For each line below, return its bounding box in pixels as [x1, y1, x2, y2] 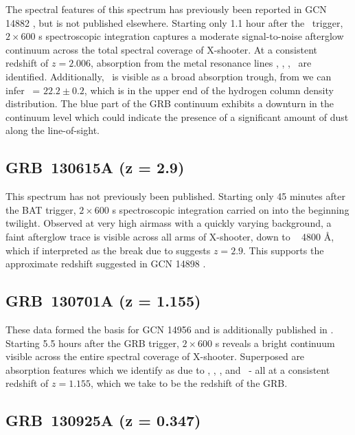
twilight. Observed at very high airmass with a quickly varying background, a [5, 216, 332, 230]
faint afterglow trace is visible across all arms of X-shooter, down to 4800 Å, [5, 229, 334, 243]
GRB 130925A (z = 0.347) [5, 410, 201, 431]
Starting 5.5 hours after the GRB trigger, [5, 335, 179, 350]
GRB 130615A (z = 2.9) [5, 157, 185, 178]
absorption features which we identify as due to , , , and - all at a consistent [5, 362, 330, 377]
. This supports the [243, 243, 324, 257]
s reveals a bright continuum [215, 335, 335, 350]
